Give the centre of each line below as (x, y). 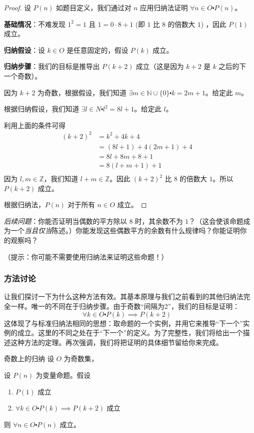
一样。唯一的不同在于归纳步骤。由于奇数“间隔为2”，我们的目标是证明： (125, 306)
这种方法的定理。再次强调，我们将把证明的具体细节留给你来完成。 (116, 342)
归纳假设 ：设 (24, 50)
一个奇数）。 (23, 76)
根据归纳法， (24, 205)
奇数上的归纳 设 (29, 358)
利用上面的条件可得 (35, 125)
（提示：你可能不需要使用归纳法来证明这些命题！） (86, 256)
